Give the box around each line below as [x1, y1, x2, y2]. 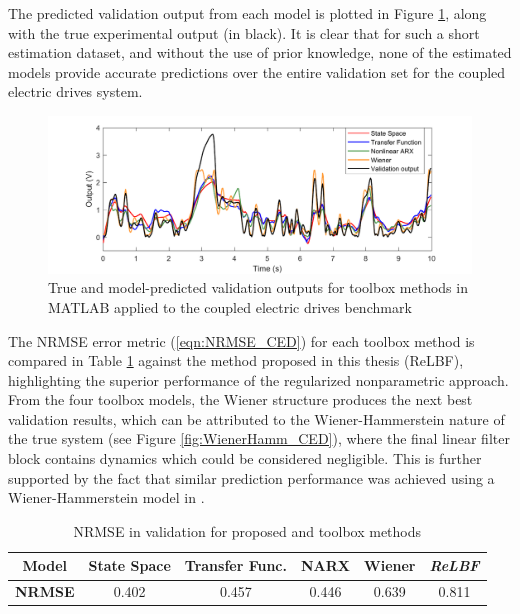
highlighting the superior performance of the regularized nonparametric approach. [8, 369, 509, 390]
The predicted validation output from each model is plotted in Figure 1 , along [8, 3, 487, 23]
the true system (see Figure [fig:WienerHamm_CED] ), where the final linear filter [8, 428, 510, 449]
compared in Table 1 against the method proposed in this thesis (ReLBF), [8, 350, 464, 371]
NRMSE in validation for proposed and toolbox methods [73, 520, 422, 541]
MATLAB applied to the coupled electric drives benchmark [48, 296, 412, 317]
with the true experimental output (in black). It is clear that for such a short [8, 22, 480, 43]
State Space [88, 555, 171, 576]
